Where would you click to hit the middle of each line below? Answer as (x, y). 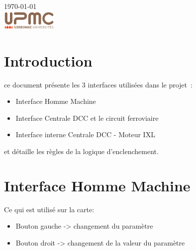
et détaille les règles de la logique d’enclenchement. (81, 151)
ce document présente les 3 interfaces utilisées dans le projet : (98, 84)
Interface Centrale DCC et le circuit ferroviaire (87, 118)
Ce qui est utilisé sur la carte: (49, 209)
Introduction (48, 60)
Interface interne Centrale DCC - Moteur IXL (85, 134)
